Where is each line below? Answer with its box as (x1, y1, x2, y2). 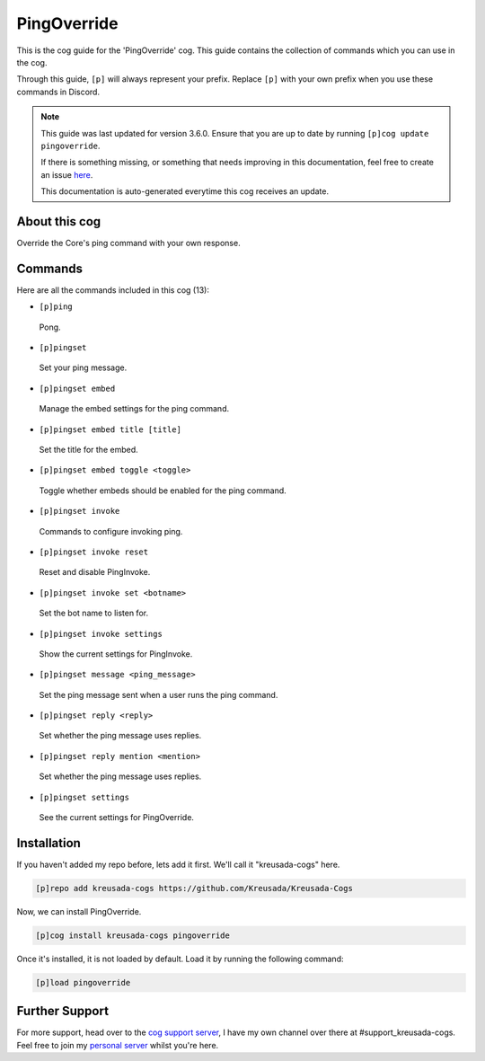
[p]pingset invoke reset (39, 546, 148, 557)
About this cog (16, 214, 101, 229)
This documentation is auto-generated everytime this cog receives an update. (40, 186, 330, 197)
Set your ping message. (39, 362, 128, 373)
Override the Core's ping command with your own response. (16, 237, 242, 248)
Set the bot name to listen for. (39, 607, 148, 619)
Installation (16, 836, 81, 851)
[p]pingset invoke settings (39, 629, 163, 639)
